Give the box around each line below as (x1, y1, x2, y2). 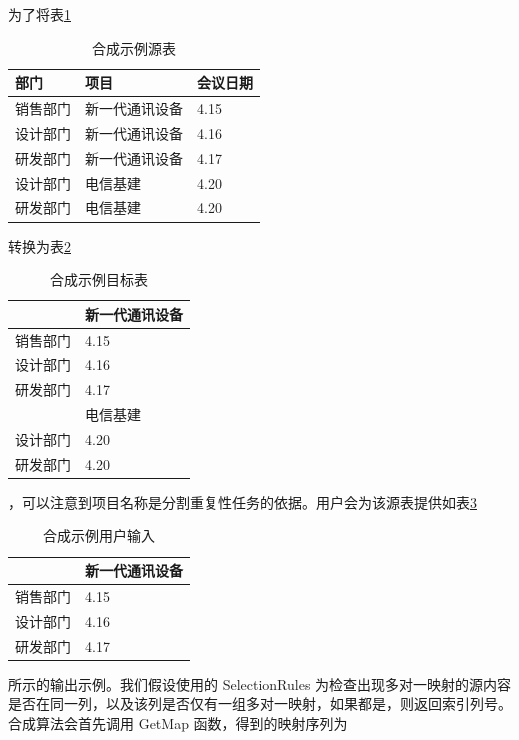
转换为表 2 (8, 235, 71, 256)
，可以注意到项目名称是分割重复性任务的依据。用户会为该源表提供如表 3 (8, 491, 477, 512)
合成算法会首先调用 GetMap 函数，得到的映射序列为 (8, 712, 348, 733)
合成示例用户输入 (43, 525, 155, 546)
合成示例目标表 (50, 269, 148, 290)
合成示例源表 (92, 37, 176, 58)
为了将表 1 (8, 4, 71, 24)
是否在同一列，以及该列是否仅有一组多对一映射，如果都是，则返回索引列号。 (8, 693, 512, 714)
